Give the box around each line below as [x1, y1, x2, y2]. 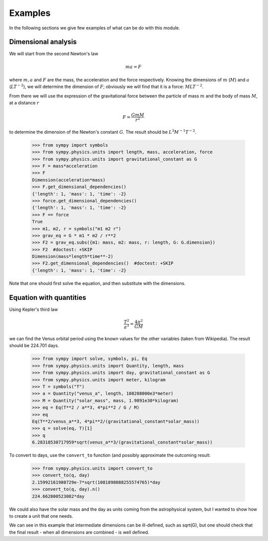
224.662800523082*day [32, 493, 85, 499]
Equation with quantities [9, 293, 86, 302]
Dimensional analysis [9, 38, 77, 46]
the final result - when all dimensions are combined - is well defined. [9, 529, 149, 535]
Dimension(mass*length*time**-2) [32, 254, 114, 260]
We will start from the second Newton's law [9, 51, 99, 57]
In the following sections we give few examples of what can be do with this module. [9, 25, 181, 31]
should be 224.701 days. [9, 343, 59, 349]
